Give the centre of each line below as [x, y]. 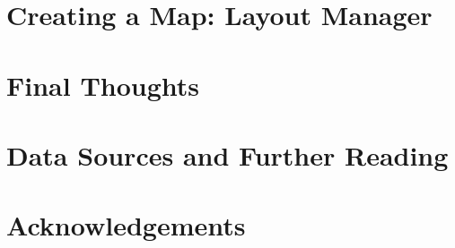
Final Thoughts [103, 85]
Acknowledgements [126, 225]
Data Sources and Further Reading [227, 154]
